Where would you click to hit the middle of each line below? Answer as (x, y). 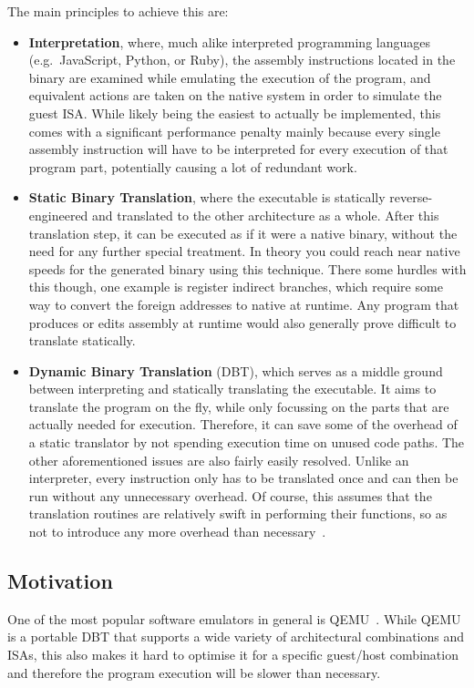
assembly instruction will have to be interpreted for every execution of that (238, 149)
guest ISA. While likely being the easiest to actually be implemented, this (235, 113)
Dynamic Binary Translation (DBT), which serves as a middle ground (236, 370)
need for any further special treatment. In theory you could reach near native (244, 251)
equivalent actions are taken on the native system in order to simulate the (235, 95)
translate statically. (82, 340)
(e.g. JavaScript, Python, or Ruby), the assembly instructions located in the (242, 60)
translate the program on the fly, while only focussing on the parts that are (239, 406)
